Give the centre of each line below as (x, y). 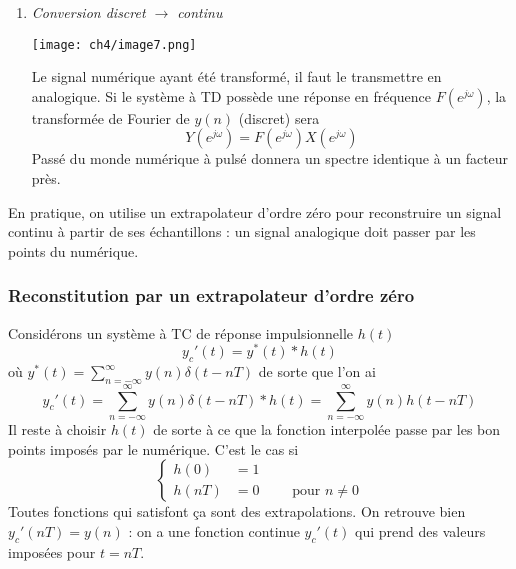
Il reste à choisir (57, 429)
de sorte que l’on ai (317, 371)
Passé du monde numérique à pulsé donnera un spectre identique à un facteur (270, 158)
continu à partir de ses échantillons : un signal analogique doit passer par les (242, 231)
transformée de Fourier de (110, 117)
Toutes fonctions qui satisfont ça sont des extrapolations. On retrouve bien (237, 511)
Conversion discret (88, 12)
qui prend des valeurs (420, 530)
